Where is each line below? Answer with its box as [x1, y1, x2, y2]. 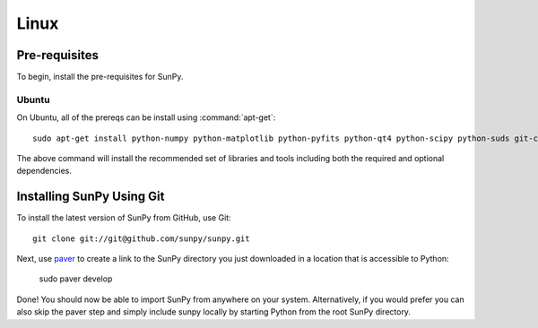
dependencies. [16, 166, 72, 177]
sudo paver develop [39, 273, 113, 284]
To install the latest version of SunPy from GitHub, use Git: [16, 212, 232, 223]
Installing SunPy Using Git [16, 189, 165, 204]
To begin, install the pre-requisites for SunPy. [16, 72, 184, 82]
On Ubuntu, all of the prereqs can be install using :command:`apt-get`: [16, 112, 276, 123]
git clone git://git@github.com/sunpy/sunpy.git [32, 233, 250, 244]
